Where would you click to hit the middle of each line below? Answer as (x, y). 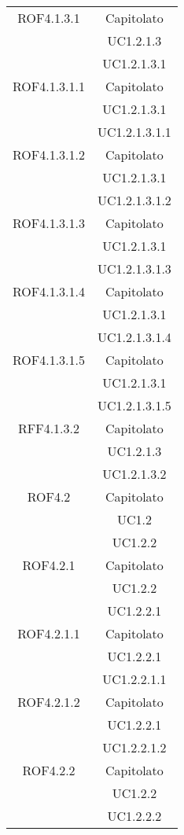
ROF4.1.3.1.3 (49, 223)
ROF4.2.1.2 (49, 702)
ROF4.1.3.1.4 (49, 291)
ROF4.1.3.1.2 (49, 154)
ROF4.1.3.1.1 (49, 86)
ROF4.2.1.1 (49, 633)
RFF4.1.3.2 (49, 428)
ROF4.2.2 (49, 770)
